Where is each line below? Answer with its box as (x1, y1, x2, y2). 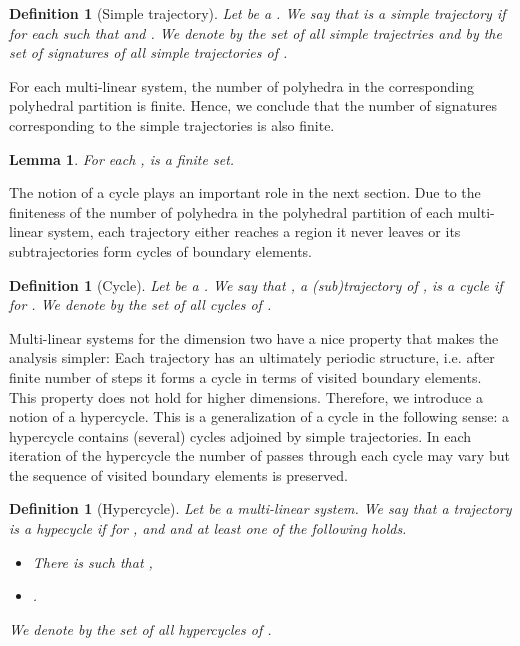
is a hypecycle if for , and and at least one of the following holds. (9, 518, 407, 539)
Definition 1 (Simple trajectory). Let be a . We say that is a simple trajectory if (9, 3, 506, 23)
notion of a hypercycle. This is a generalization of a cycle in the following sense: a (9, 406, 510, 427)
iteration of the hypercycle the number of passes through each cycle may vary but (9, 445, 510, 466)
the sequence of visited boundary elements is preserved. (9, 464, 348, 485)
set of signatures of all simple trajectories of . (9, 42, 288, 63)
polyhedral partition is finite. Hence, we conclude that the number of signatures (9, 95, 498, 116)
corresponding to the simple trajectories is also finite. (9, 114, 335, 135)
